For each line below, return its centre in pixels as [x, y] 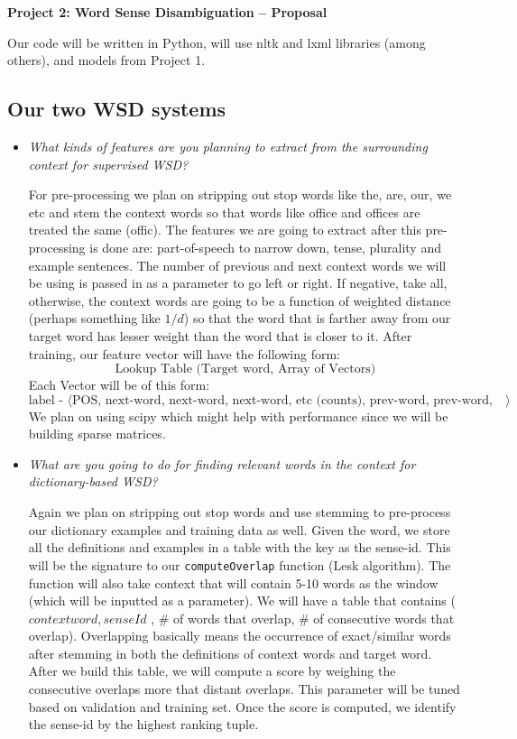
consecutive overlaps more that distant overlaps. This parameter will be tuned [244, 689]
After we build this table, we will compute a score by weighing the [212, 671]
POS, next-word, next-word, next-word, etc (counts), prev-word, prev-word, [283, 400]
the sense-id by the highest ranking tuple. [143, 724]
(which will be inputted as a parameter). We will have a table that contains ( [242, 600]
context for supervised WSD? [108, 164]
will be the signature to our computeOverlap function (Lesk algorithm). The [240, 564]
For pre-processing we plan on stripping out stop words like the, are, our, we [240, 194]
